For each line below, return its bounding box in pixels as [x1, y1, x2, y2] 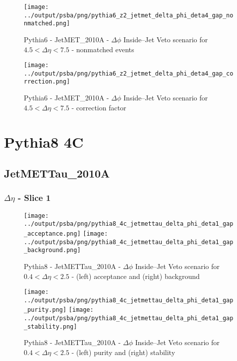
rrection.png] [24, 78, 70, 86]
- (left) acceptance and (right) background [71, 271, 200, 281]
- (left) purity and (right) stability [71, 347, 176, 358]
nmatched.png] [24, 20, 70, 27]
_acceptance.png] [24, 230, 81, 237]
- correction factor [71, 102, 126, 112]
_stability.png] [24, 323, 77, 330]
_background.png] [24, 247, 81, 254]
